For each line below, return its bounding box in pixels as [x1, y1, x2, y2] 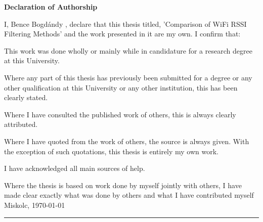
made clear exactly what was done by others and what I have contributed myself [4, 190, 254, 200]
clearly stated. [4, 92, 48, 103]
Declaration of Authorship [4, 2, 98, 12]
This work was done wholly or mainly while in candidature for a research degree [4, 45, 252, 56]
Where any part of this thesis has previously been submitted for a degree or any [4, 72, 252, 82]
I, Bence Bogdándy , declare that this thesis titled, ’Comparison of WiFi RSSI [4, 18, 247, 29]
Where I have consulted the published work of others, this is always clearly [4, 109, 236, 119]
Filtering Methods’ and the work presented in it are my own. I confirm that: [4, 28, 241, 39]
